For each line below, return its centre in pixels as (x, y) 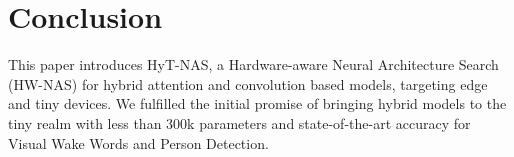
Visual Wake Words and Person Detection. (138, 142)
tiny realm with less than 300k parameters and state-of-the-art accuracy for (239, 122)
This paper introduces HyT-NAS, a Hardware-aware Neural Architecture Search (253, 64)
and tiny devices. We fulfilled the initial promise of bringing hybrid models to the (257, 103)
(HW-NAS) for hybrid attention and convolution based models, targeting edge (248, 83)
